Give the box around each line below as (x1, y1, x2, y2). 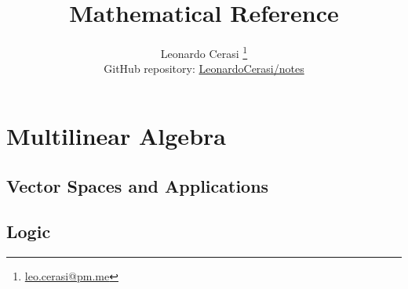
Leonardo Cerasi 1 (160, 43, 248, 61)
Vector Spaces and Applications (6, 173, 269, 197)
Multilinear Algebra (6, 119, 226, 151)
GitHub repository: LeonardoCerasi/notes (104, 60, 304, 77)
